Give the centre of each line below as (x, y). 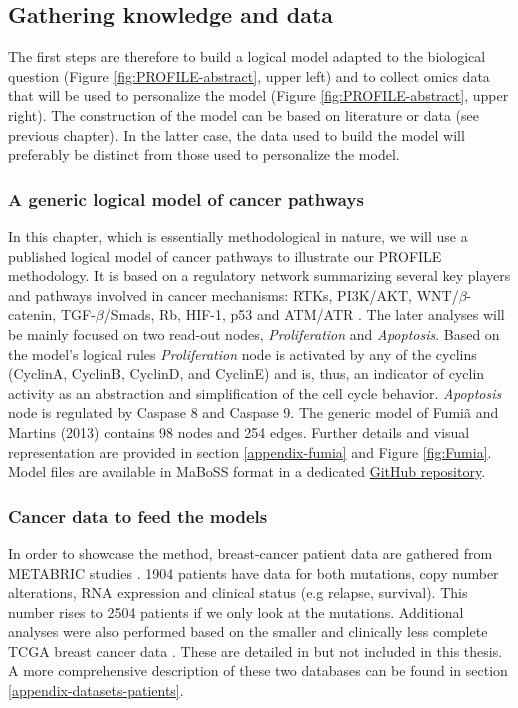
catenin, (32, 314)
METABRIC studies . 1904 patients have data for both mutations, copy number (253, 572)
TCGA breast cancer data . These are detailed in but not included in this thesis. (255, 650)
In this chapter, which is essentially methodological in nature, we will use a (238, 235)
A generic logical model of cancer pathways (186, 198)
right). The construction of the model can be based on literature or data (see (243, 114)
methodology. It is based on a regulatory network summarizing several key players (259, 275)
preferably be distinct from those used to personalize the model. (204, 154)
